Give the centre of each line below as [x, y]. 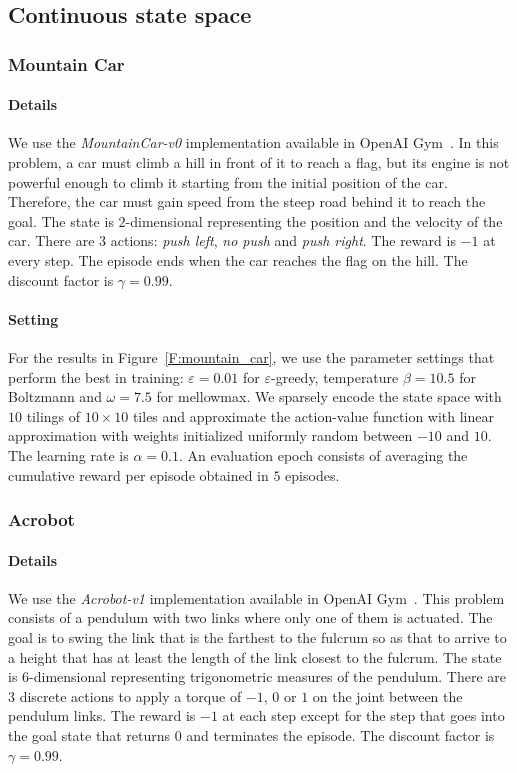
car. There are [51, 240]
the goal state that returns [89, 734]
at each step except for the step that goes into [363, 715]
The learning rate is [68, 454]
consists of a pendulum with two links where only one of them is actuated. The [250, 617]
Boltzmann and [55, 396]
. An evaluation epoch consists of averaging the [323, 454]
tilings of [53, 415]
